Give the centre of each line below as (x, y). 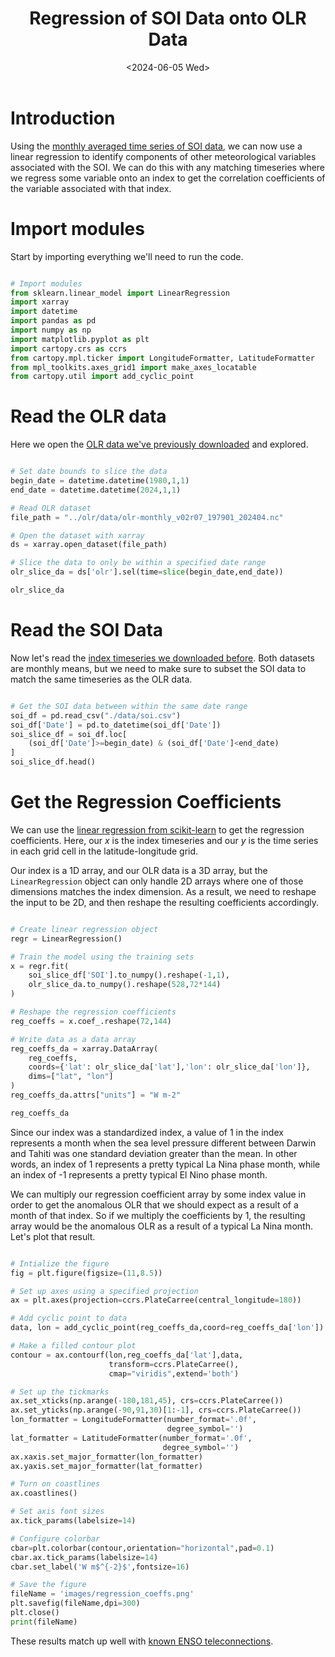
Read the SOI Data (87, 630)
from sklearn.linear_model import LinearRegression (120, 293)
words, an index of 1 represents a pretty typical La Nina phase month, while (165, 1164)
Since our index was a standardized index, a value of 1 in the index (147, 1132)
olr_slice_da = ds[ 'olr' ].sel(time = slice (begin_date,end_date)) (147, 572)
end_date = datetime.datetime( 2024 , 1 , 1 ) (96, 490)
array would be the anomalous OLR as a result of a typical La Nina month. (161, 1226)
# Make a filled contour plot (73, 1346)
